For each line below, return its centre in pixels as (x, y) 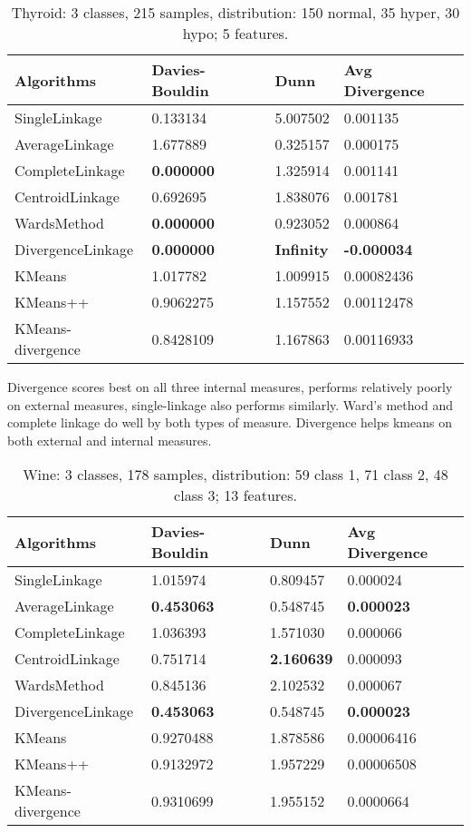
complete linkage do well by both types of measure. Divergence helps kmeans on (230, 422)
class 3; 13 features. (235, 495)
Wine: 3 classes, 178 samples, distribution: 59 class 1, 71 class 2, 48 (235, 475)
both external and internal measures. (110, 440)
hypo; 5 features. (235, 33)
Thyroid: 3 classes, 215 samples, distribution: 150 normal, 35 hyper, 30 (235, 12)
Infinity (302, 249)
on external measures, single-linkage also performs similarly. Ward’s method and (230, 404)
